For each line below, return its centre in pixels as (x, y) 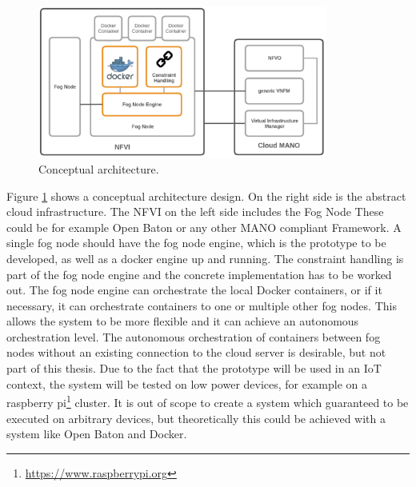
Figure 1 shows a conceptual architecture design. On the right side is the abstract (206, 196)
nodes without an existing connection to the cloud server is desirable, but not (196, 352)
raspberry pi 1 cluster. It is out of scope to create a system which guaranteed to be (208, 401)
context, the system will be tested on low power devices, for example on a (187, 383)
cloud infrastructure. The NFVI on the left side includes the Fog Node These (195, 212)
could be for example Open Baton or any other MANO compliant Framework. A (204, 227)
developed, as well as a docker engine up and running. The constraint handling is (205, 258)
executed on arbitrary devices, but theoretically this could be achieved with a (196, 418)
